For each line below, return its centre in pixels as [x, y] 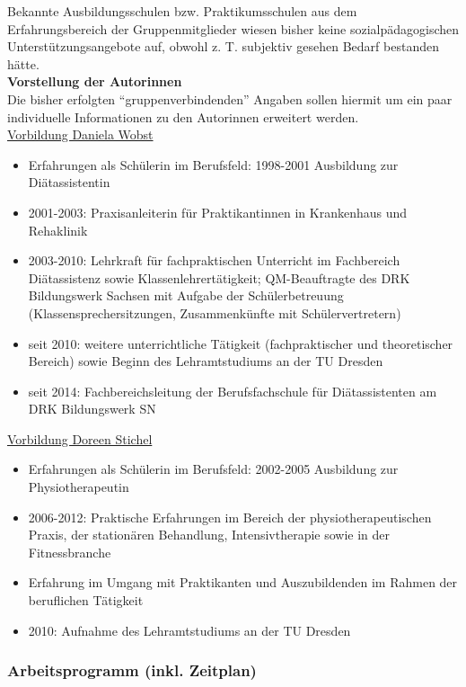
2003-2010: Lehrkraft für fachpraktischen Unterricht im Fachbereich [214, 260]
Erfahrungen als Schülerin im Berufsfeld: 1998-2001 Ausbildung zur [213, 164]
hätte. [23, 63]
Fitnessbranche [70, 552]
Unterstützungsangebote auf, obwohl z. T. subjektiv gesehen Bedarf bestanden [223, 46]
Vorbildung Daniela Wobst [80, 134]
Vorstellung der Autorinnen [95, 81]
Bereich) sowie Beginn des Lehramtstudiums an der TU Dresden [206, 361]
